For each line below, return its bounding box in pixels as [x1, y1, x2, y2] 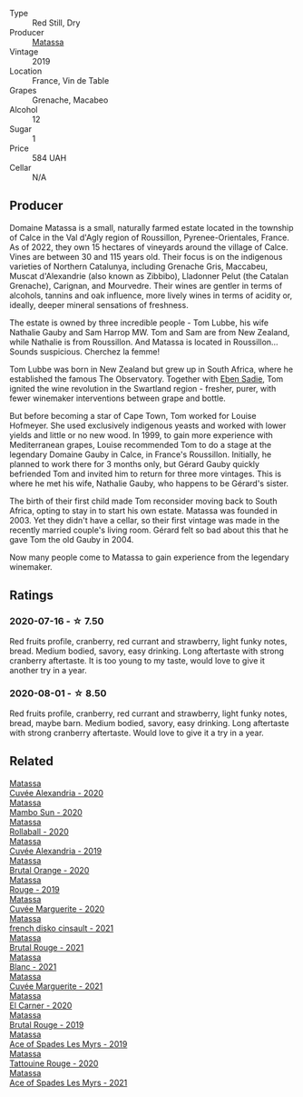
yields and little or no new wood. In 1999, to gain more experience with [9, 429, 274, 440]
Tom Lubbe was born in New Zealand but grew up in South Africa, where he [9, 364, 293, 374]
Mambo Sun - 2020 [9, 806, 83, 817]
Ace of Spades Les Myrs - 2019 [9, 1038, 128, 1049]
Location [9, 65, 43, 76]
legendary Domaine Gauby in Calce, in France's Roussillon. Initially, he [9, 449, 272, 460]
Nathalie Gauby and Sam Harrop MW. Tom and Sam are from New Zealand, [9, 326, 290, 337]
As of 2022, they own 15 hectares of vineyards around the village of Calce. [9, 241, 288, 253]
